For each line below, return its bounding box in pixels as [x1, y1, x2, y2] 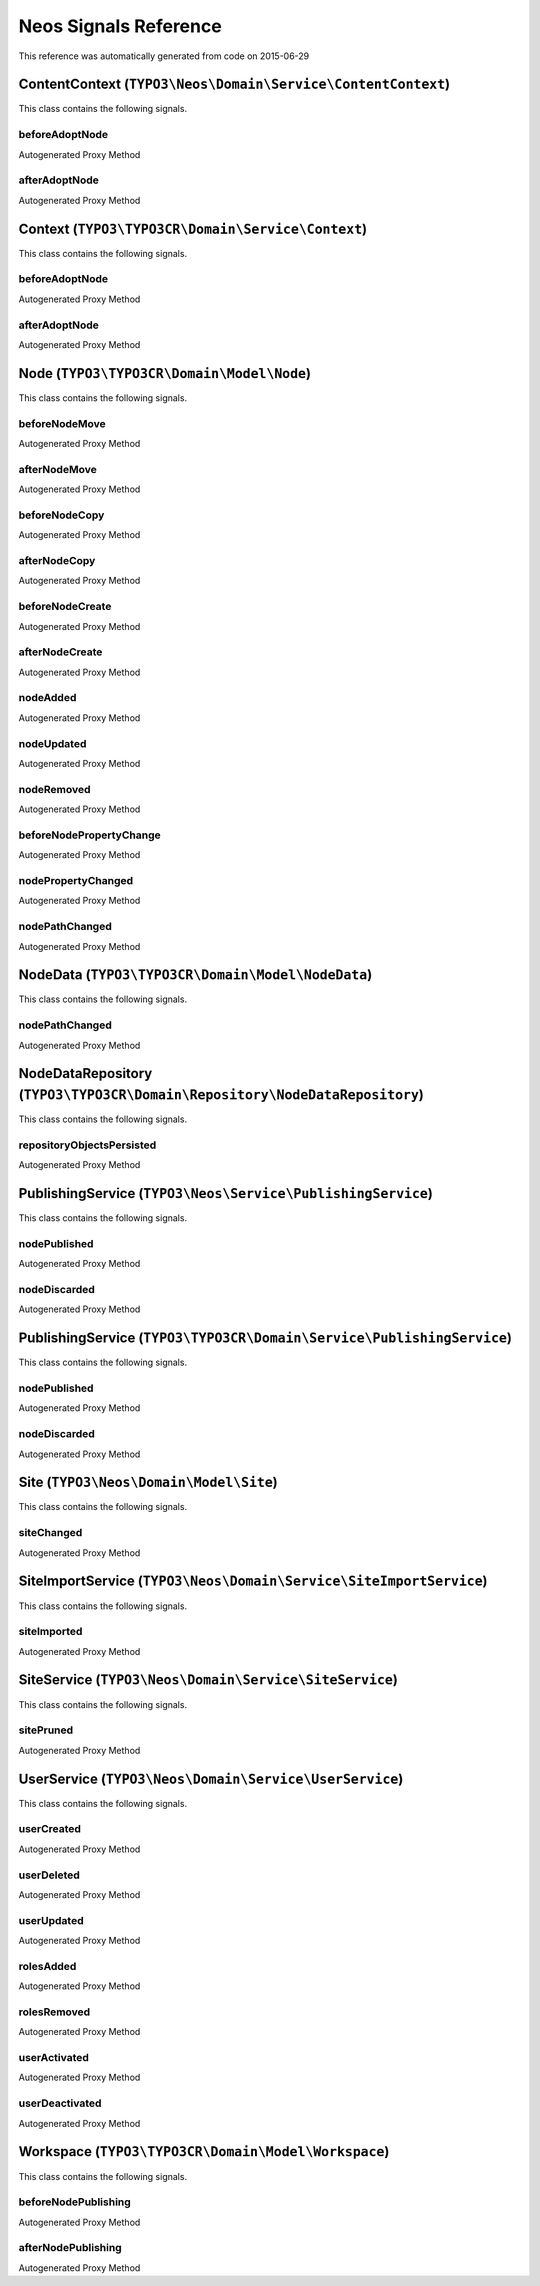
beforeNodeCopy [18, 508, 105, 522]
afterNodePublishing [18, 2241, 122, 2255]
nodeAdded [18, 691, 77, 705]
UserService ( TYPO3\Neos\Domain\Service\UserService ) [18, 1770, 404, 1787]
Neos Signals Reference [18, 15, 222, 37]
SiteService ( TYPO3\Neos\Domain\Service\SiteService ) [18, 1671, 399, 1689]
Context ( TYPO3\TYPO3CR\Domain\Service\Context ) [18, 220, 368, 237]
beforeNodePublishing [18, 2195, 132, 2209]
